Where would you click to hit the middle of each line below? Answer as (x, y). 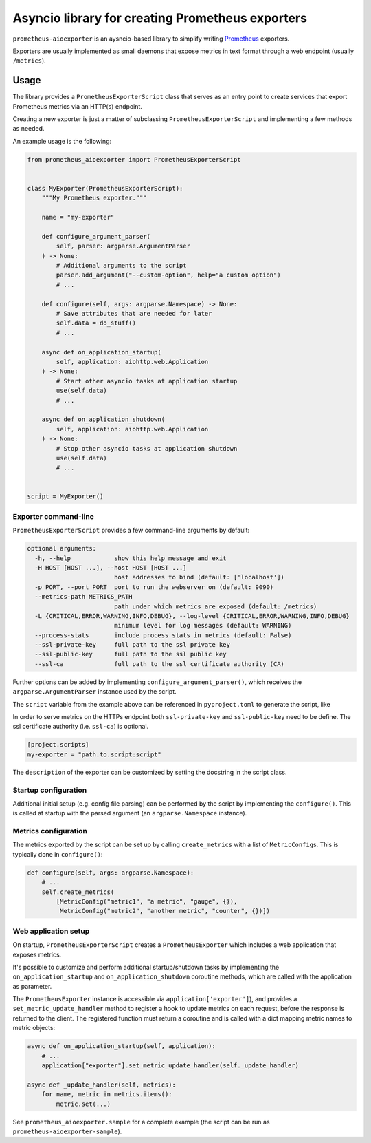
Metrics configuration (50, 831)
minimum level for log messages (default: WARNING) (203, 626)
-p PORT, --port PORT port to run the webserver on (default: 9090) (154, 587)
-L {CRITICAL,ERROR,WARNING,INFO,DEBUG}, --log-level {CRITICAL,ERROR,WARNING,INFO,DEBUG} (192, 616)
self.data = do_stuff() (96, 323)
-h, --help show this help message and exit (131, 558)
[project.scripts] (58, 745)
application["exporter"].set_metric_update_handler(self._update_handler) (170, 1066)
